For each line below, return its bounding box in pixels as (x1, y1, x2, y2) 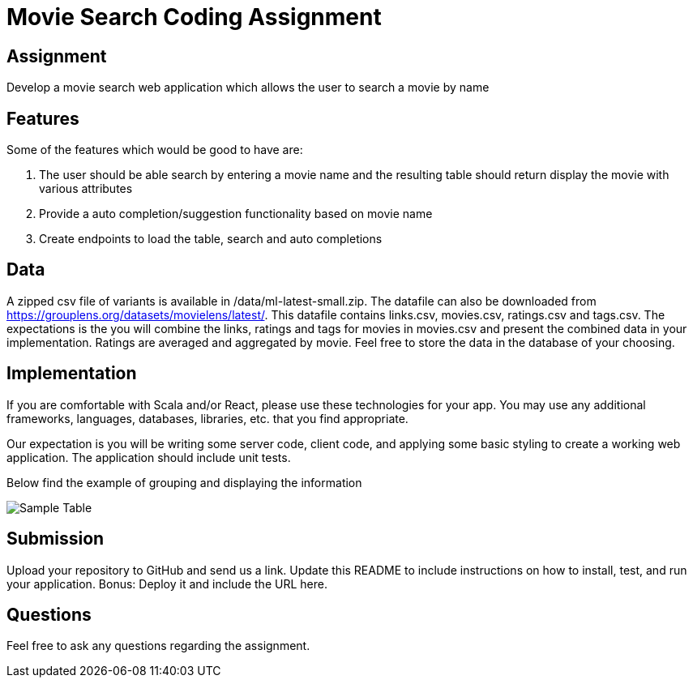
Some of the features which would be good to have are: (6, 143, 303, 157)
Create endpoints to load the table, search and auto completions (39, 232, 383, 246)
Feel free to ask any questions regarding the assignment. (6, 639, 310, 653)
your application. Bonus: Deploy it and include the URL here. (6, 576, 327, 591)
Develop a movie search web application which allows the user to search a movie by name (6, 80, 490, 95)
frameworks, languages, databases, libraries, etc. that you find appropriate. (6, 411, 409, 425)
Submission (6, 528, 105, 549)
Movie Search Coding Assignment (6, 3, 382, 31)
